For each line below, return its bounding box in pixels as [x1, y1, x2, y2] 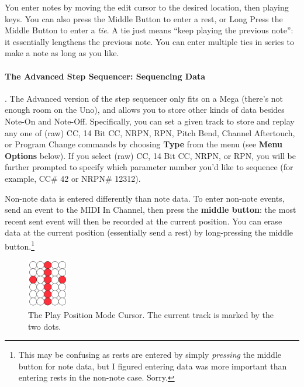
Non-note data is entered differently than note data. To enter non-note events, [5, 192, 285, 204]
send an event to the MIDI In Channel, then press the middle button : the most [5, 203, 296, 216]
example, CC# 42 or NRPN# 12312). [5, 172, 141, 184]
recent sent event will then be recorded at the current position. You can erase [5, 215, 282, 227]
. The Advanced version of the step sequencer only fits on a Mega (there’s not [5, 92, 284, 104]
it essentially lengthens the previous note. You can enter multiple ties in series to [5, 35, 294, 47]
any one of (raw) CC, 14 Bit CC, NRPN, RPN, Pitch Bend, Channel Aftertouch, [5, 126, 295, 139]
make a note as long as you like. [5, 47, 119, 59]
